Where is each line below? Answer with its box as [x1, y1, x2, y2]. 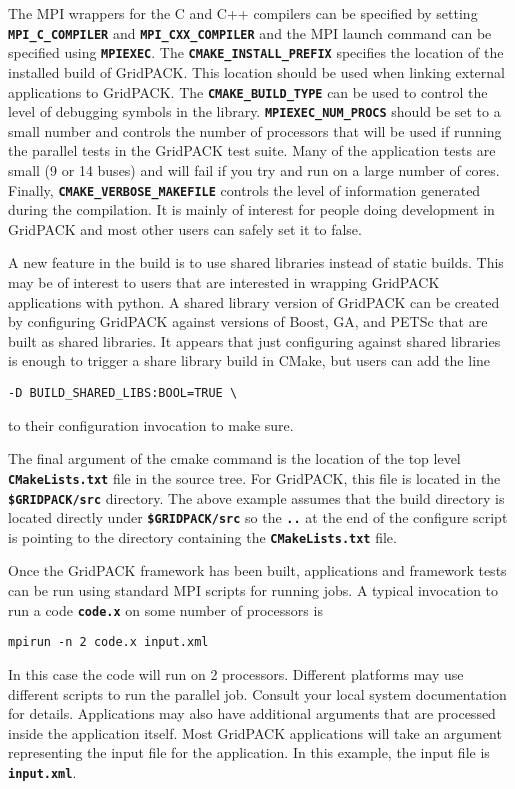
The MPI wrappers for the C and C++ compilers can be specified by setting [8, 3, 478, 23]
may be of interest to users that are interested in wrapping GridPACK [8, 272, 440, 293]
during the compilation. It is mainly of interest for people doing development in [8, 199, 495, 220]
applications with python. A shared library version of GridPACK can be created [8, 291, 500, 312]
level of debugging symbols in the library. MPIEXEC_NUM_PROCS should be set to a [8, 101, 501, 122]
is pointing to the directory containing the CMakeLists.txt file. [8, 526, 397, 547]
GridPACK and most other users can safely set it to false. [8, 218, 362, 239]
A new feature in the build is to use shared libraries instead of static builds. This [8, 252, 504, 273]
